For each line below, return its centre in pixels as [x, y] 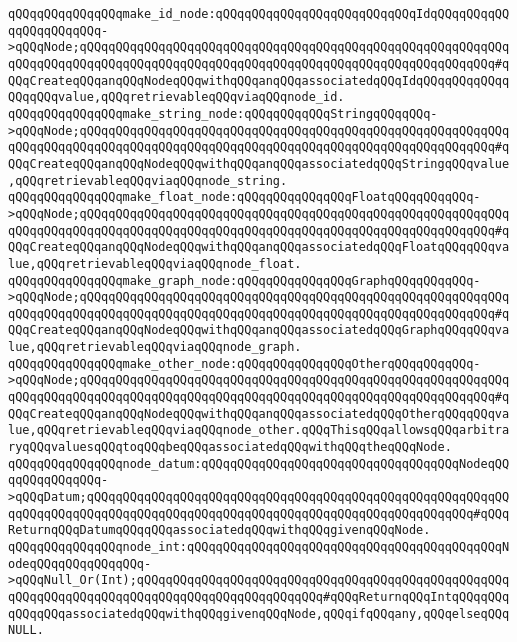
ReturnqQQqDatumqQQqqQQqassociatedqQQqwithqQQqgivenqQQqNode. [219, 530]
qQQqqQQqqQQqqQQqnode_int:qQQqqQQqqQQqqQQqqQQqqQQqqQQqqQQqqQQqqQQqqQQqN [259, 547]
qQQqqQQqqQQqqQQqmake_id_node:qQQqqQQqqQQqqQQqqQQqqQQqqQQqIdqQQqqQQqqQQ [259, 14]
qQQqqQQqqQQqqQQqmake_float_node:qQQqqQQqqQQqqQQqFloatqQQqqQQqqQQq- [244, 197]
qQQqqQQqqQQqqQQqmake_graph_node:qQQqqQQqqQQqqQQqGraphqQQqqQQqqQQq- [244, 280]
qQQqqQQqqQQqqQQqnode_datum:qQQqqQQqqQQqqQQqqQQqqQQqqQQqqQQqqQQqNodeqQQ [259, 463]
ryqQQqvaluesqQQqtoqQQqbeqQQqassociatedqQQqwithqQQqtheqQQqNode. [230, 447]
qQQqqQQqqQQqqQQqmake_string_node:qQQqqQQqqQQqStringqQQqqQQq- [223, 113]
